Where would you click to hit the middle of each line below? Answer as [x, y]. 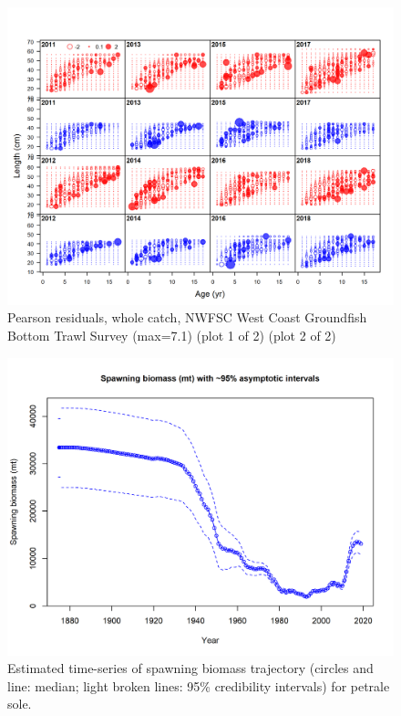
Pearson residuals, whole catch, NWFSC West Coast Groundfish [187, 317]
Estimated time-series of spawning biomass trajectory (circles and [190, 668]
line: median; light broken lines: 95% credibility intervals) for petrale [199, 685]
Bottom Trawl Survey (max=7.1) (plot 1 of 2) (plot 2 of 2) [172, 336]
